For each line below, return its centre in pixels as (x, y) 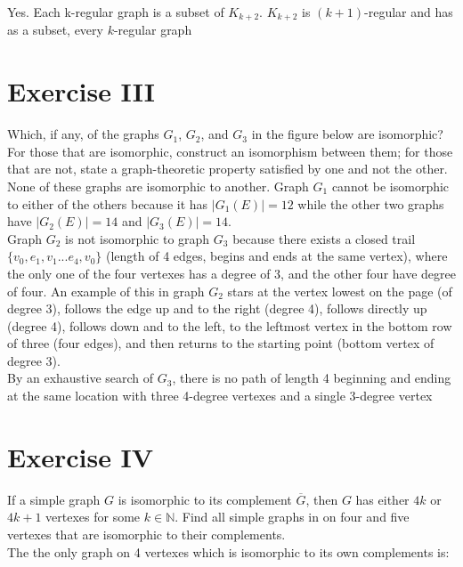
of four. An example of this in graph (106, 291)
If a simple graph (54, 499)
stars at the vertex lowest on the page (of (340, 291)
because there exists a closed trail (324, 238)
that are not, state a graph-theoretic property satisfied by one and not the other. (227, 169)
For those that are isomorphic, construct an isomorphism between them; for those (230, 151)
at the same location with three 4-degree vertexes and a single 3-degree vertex (220, 396)
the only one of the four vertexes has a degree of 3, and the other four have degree (231, 273)
